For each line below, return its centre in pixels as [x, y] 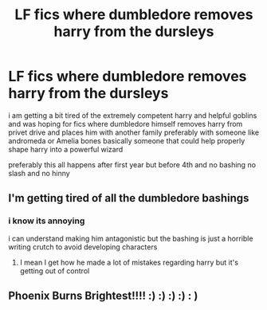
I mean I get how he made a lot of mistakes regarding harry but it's [129, 262]
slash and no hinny [39, 173]
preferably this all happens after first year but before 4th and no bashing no [132, 164]
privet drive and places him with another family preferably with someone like [134, 132]
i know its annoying [47, 221]
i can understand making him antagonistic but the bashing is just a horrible [131, 238]
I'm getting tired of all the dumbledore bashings [129, 198]
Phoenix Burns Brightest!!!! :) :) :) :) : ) [103, 296]
